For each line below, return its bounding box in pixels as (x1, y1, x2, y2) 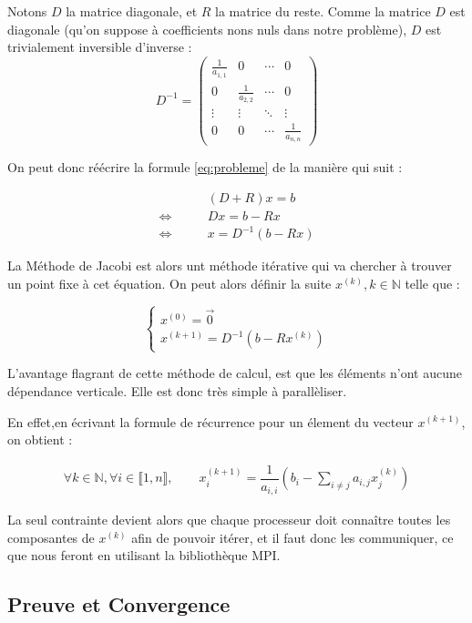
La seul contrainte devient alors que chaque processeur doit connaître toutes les (7, 510, 451, 529)
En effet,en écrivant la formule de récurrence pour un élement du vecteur (7, 412, 414, 431)
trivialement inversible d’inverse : (7, 37, 192, 56)
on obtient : (7, 430, 73, 449)
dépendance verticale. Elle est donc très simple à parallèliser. (7, 381, 347, 400)
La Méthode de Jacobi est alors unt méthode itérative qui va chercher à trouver (7, 256, 452, 275)
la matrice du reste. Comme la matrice (215, 2, 431, 20)
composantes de (7, 527, 95, 546)
